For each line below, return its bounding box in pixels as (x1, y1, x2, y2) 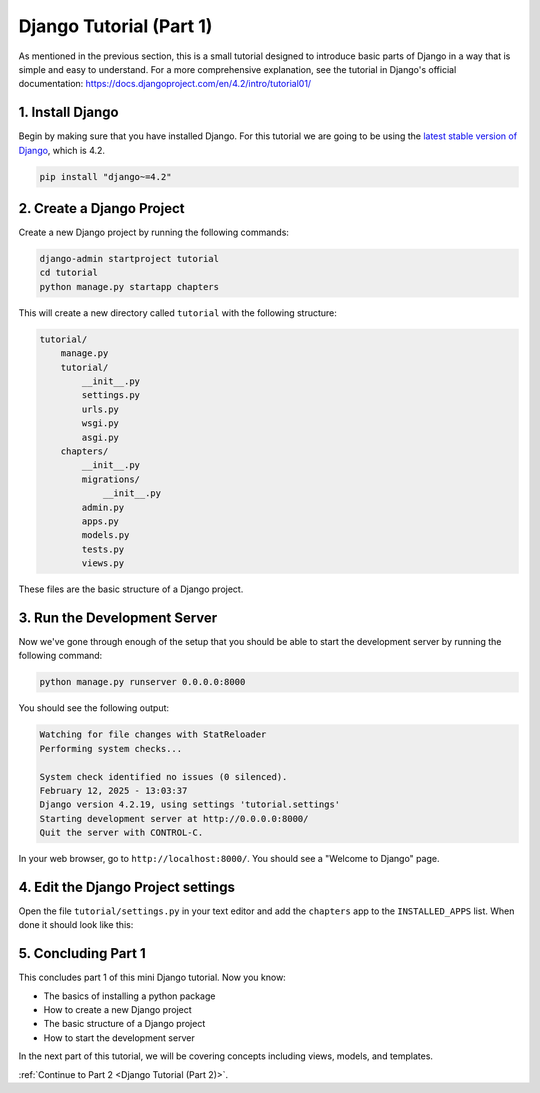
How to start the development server (43, 1031, 195, 1044)
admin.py (81, 501, 125, 513)
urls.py (81, 403, 120, 415)
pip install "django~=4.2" (39, 171, 172, 182)
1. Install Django (18, 104, 119, 121)
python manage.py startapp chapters (39, 281, 220, 292)
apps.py (81, 515, 120, 527)
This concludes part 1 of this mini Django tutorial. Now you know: (18, 971, 287, 984)
